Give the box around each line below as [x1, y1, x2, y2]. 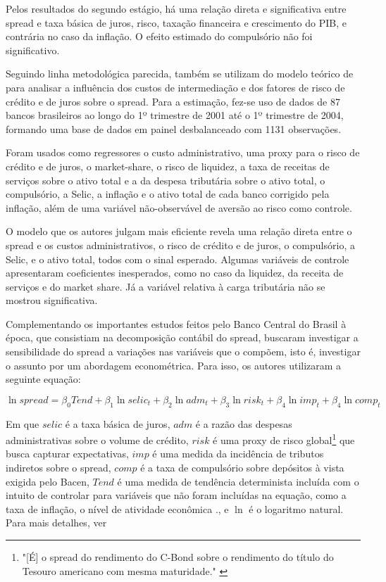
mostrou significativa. [6, 293, 98, 308]
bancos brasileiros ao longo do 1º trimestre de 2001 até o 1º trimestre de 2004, [6, 108, 344, 122]
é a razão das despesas [195, 416, 292, 431]
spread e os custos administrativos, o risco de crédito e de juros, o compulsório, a [6, 237, 355, 252]
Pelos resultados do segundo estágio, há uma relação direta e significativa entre [6, 1, 347, 15]
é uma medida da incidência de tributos [152, 446, 324, 461]
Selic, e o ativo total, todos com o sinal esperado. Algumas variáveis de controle [6, 251, 349, 266]
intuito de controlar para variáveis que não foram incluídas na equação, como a [6, 488, 347, 502]
